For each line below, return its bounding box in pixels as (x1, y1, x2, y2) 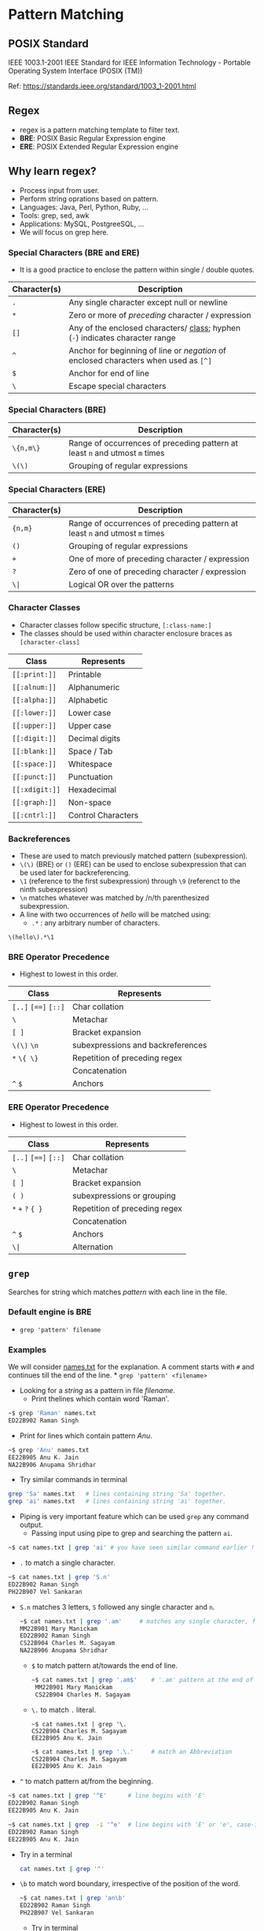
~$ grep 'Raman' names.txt (8, 1410, 97, 1418)
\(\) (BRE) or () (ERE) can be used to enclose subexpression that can (19, 860, 247, 869)
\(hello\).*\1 (8, 933, 55, 942)
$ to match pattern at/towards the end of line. (31, 1661, 178, 1670)
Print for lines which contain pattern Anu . (19, 1431, 153, 1440)
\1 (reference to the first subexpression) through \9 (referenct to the (19, 877, 241, 886)
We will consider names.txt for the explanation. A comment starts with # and (8, 1362, 255, 1372)
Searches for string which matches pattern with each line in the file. (8, 1287, 228, 1296)
